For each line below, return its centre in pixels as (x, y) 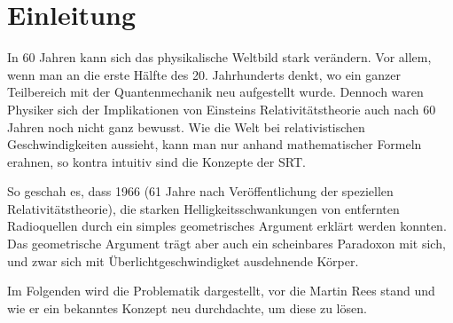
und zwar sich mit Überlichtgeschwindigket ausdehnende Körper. (183, 260)
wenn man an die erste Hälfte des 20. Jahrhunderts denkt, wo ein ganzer (204, 74)
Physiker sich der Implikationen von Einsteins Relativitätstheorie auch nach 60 (222, 109)
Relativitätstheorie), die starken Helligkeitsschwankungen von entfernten (203, 208)
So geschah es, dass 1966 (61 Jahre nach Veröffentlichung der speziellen (200, 191)
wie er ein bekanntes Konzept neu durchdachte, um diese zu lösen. (187, 307)
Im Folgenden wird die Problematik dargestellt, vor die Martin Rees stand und (221, 291)
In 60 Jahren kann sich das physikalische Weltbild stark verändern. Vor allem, (219, 57)
